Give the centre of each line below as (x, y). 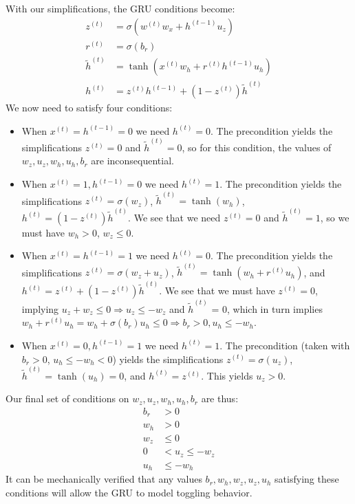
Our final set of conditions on (67, 398)
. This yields (227, 375)
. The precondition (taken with (285, 345)
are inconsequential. (132, 161)
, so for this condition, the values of (257, 147)
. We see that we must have (217, 291)
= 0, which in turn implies (267, 308)
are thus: (220, 398)
